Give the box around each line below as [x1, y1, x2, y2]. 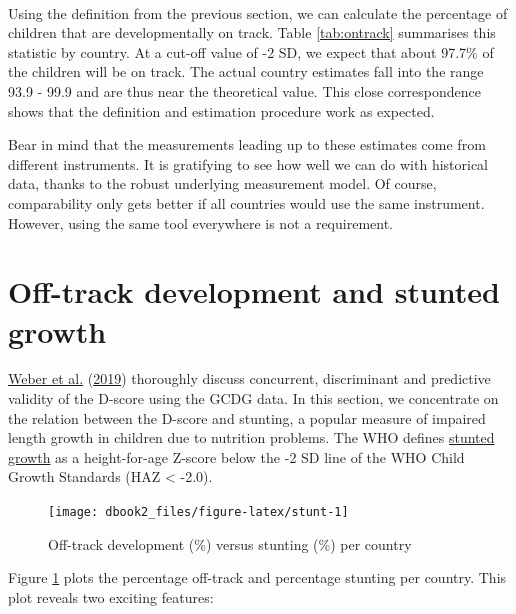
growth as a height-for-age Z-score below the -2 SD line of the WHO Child [8, 446, 465, 467]
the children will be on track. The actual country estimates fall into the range [8, 61, 484, 82]
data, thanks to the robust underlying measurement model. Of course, [8, 173, 437, 194]
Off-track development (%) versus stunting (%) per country [48, 533, 412, 554]
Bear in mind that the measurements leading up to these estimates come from [8, 134, 486, 155]
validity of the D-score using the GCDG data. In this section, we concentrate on [8, 388, 499, 409]
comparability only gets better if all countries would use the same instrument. [8, 192, 485, 213]
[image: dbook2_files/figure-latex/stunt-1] [48, 505, 349, 519]
